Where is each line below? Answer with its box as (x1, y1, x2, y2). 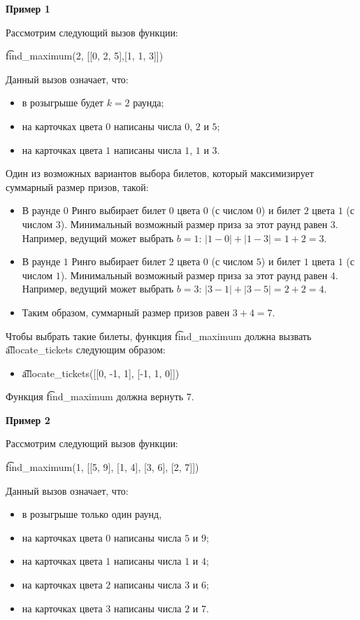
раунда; (133, 95, 164, 110)
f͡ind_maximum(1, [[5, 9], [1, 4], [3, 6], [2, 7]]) (6, 460, 199, 474)
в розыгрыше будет (22, 95, 103, 110)
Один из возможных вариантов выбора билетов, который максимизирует (6, 166, 314, 181)
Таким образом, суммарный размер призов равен (22, 304, 230, 319)
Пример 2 (6, 412, 50, 427)
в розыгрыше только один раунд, (22, 507, 162, 521)
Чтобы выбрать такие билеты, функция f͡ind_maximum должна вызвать (6, 328, 312, 343)
